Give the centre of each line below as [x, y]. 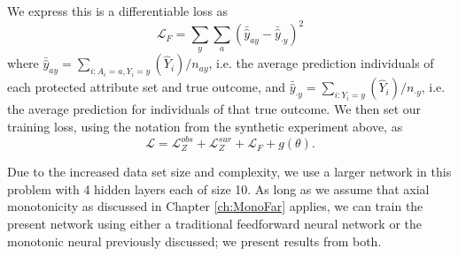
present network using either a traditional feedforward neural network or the [214, 223]
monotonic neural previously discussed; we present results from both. [194, 241]
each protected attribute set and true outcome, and [147, 87]
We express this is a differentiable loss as [118, 11]
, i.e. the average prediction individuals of [321, 63]
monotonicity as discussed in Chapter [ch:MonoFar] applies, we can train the [215, 206]
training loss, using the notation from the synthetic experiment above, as [205, 127]
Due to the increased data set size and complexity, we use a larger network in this [229, 172]
